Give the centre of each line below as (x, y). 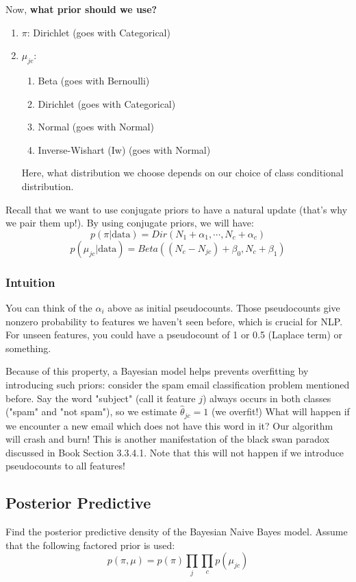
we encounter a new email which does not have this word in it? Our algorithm (169, 425)
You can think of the (49, 307)
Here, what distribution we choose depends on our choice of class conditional (182, 173)
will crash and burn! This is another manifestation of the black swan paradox (168, 439)
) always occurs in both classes (267, 398)
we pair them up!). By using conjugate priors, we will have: (130, 223)
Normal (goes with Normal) (96, 127)
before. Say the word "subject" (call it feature (101, 398)
